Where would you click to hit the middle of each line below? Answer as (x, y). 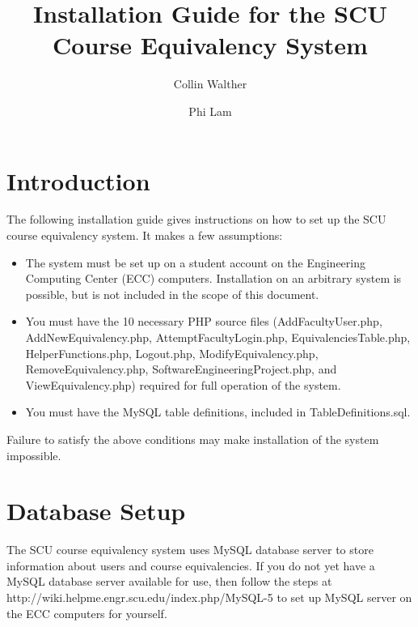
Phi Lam (210, 111)
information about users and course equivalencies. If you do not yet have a (191, 565)
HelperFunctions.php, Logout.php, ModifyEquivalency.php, (172, 353)
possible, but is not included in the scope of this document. (172, 294)
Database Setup (96, 511)
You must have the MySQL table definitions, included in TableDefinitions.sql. (218, 412)
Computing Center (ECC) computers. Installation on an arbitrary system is (213, 278)
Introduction (78, 180)
